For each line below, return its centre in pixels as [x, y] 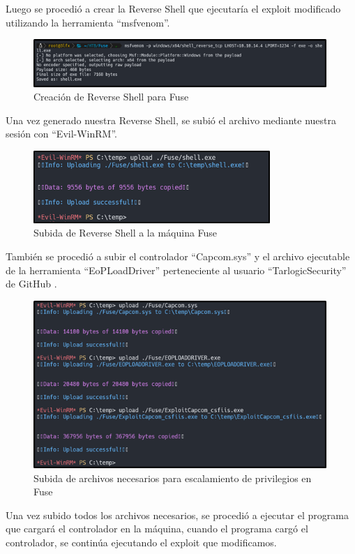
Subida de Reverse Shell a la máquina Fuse [126, 233]
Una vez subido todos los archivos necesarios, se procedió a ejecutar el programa [177, 515]
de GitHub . [31, 284]
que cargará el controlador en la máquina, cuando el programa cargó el [157, 529]
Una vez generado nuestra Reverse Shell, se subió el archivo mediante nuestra [171, 120]
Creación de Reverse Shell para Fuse [111, 97]
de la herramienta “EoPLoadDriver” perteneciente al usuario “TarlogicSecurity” [176, 270]
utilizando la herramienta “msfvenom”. [88, 22]
